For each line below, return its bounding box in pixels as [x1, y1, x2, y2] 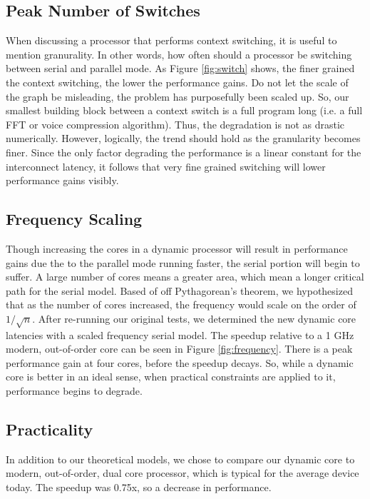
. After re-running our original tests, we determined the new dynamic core [32, 311, 356, 326]
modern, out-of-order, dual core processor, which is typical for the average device [6, 465, 359, 480]
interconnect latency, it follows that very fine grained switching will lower [6, 158, 326, 173]
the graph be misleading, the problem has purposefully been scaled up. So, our [6, 89, 349, 104]
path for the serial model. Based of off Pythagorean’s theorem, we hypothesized [6, 283, 353, 298]
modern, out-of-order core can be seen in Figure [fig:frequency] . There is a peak [6, 341, 353, 356]
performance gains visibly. [6, 173, 119, 188]
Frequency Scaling [6, 208, 143, 230]
